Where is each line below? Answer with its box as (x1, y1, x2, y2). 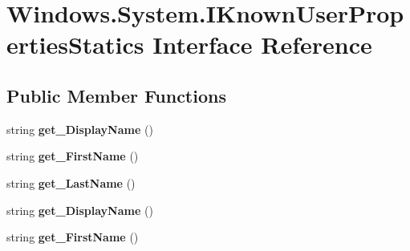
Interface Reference (152, 28, 372, 61)
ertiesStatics (6, 28, 144, 61)
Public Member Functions (6, 83, 226, 107)
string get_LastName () (6, 174, 136, 191)
